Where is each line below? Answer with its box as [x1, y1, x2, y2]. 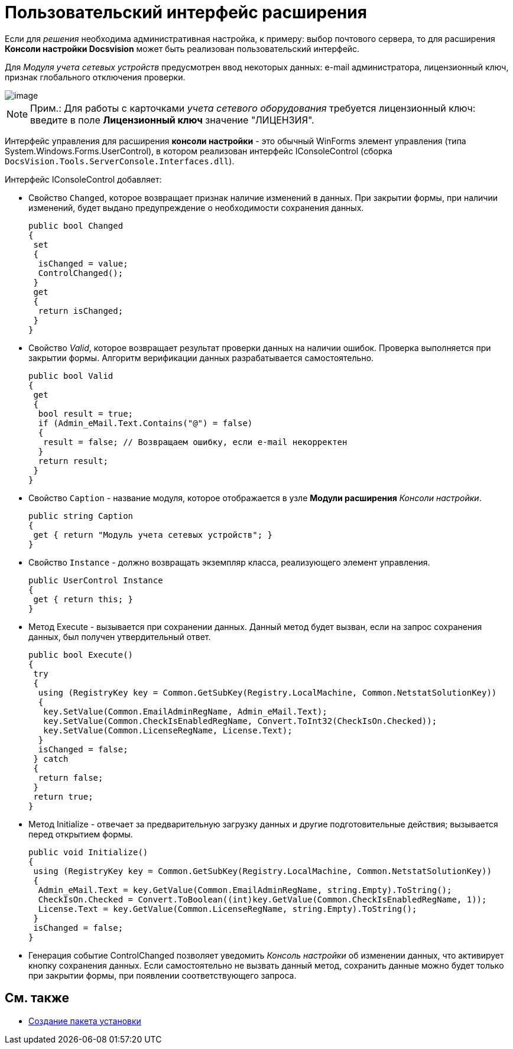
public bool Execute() [28, 649, 134, 660]
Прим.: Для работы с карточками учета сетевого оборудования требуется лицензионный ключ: [30, 102, 476, 114]
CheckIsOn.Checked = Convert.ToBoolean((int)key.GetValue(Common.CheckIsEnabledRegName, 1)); [38, 894, 487, 904]
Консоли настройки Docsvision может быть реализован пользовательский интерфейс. [5, 43, 360, 54]
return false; [38, 772, 103, 782]
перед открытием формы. [28, 829, 133, 839]
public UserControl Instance [28, 575, 163, 585]
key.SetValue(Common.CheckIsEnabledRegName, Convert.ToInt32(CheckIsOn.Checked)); [43, 716, 437, 726]
